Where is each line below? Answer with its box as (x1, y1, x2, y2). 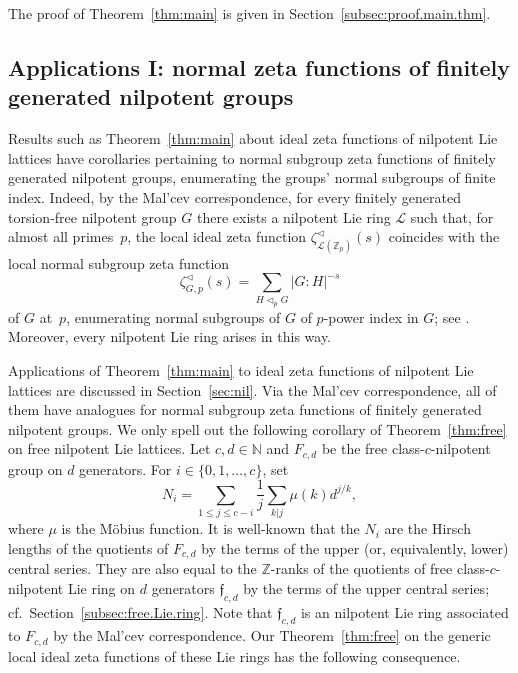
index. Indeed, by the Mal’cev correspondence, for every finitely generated (8, 186, 461, 207)
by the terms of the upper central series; (243, 577, 490, 598)
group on (8, 458, 63, 479)
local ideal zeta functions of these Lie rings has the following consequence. (8, 645, 461, 666)
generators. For (79, 458, 172, 479)
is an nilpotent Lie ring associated (300, 601, 509, 622)
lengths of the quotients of (8, 537, 169, 558)
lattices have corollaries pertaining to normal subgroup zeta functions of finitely (8, 147, 496, 168)
